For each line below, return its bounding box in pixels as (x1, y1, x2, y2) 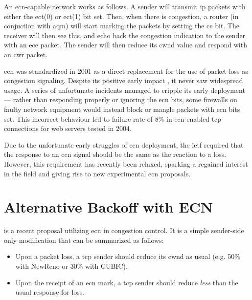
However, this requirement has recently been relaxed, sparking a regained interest (4, 158, 248, 169)
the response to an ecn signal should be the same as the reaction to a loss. (4, 149, 227, 159)
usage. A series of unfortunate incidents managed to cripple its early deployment (4, 85, 245, 95)
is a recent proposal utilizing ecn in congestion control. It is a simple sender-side (4, 225, 244, 236)
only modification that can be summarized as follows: (4, 235, 164, 245)
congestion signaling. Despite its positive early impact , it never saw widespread (4, 75, 243, 86)
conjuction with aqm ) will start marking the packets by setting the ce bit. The (4, 21, 239, 31)
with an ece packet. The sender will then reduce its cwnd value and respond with (4, 40, 247, 50)
